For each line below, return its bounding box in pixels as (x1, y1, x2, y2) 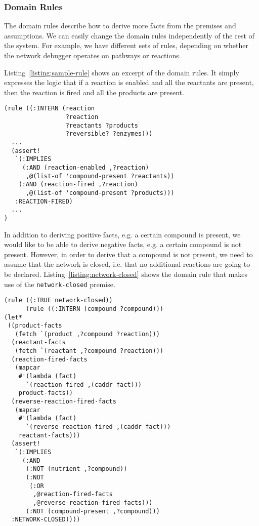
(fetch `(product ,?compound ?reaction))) (15, 330, 160, 338)
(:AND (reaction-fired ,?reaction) (18, 181, 138, 188)
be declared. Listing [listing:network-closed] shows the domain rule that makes (4, 268, 248, 279)
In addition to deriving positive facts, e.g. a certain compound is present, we (4, 229, 241, 239)
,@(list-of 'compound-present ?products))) (25, 189, 175, 196)
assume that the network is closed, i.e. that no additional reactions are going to (4, 259, 250, 269)
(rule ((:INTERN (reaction (4, 105, 95, 112)
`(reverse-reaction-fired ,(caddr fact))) (25, 423, 171, 431)
